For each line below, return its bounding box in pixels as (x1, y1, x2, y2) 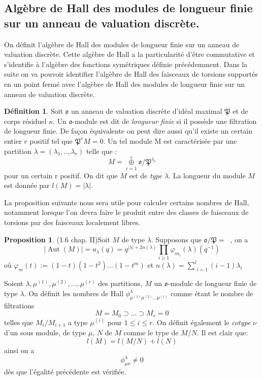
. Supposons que (151, 234, 202, 244)
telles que (4, 316, 34, 327)
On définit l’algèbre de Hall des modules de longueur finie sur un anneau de (4, 39, 240, 49)
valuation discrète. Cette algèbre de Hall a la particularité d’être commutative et (4, 49, 255, 59)
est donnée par (4, 180, 50, 191)
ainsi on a (4, 344, 35, 355)
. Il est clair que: (196, 327, 248, 338)
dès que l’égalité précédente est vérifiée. (4, 366, 126, 376)
